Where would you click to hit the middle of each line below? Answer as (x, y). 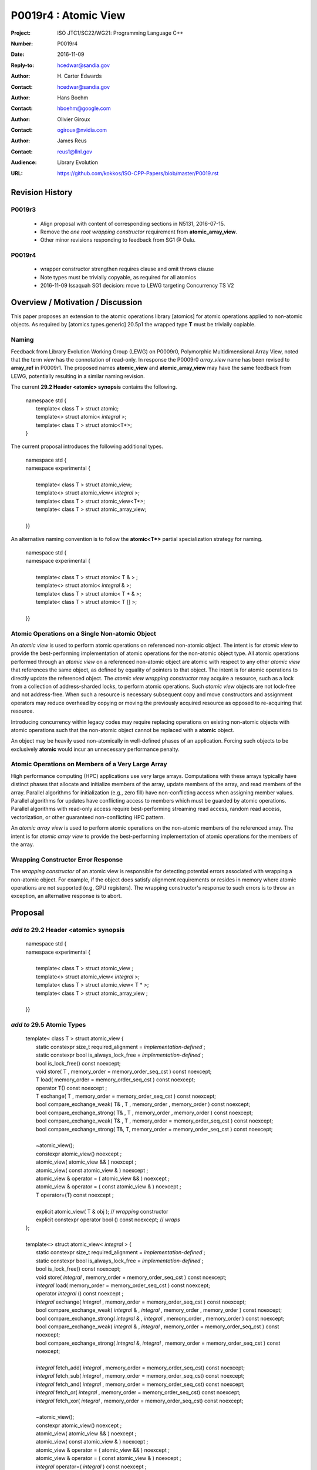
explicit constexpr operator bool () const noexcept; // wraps (108, 1220)
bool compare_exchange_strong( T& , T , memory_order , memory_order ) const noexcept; (145, 1112)
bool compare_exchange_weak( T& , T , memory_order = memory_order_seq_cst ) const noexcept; (154, 1121)
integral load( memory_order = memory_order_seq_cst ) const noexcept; (123, 1285)
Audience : (24, 162)
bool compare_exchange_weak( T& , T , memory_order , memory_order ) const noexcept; (143, 1104)
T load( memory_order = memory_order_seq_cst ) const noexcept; (116, 1080)
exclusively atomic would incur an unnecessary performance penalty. (95, 749)
